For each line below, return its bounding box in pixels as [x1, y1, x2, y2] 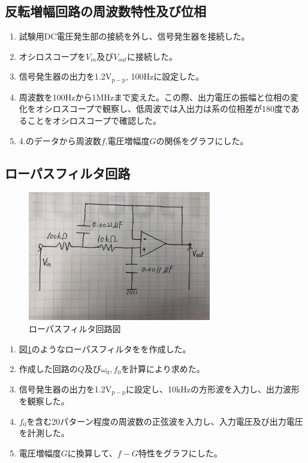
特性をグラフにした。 [138, 447, 222, 459]
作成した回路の [19, 363, 78, 375]
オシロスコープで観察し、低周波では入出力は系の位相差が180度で [35, 102, 291, 115]
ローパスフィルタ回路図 [29, 322, 121, 334]
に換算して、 [67, 447, 117, 459]
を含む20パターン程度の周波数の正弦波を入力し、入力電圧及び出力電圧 [26, 415, 303, 427]
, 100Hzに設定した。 [125, 70, 204, 83]
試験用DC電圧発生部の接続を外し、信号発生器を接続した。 [19, 30, 250, 42]
